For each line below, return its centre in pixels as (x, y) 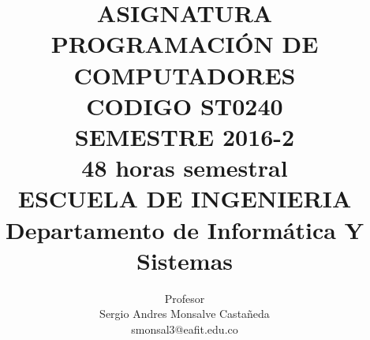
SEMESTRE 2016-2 (185, 136)
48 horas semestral (185, 168)
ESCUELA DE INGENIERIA (185, 198)
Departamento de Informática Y (185, 229)
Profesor (185, 298)
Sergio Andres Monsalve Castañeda (185, 314)
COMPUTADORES (185, 75)
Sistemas (185, 260)
